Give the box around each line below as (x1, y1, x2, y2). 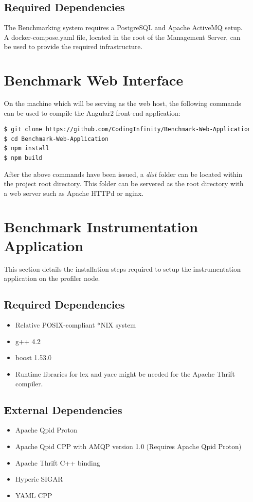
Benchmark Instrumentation (4, 216, 199, 236)
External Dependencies (4, 402, 123, 417)
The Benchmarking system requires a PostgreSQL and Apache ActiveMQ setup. (4, 22, 243, 33)
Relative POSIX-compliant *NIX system (15, 320, 136, 330)
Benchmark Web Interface (4, 70, 183, 90)
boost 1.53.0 (15, 352, 52, 363)
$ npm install (4, 145, 50, 152)
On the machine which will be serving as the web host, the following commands (4, 98, 241, 108)
